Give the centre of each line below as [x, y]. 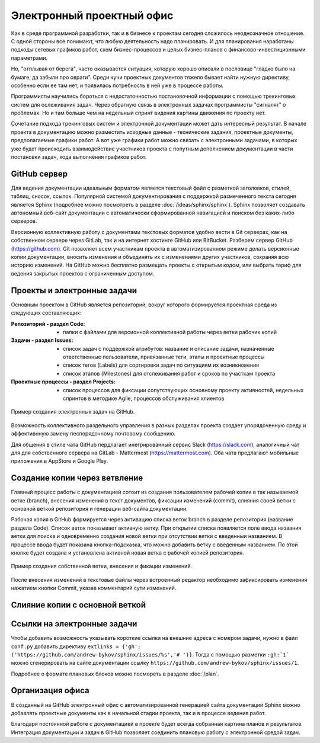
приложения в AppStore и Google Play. [60, 461]
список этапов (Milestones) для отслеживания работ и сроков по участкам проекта [169, 373]
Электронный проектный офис [92, 15]
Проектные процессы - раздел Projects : [63, 382]
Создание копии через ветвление [77, 478]
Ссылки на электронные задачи [74, 624]
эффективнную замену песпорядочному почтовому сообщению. [93, 434]
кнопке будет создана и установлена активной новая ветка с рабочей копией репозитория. [127, 553]
